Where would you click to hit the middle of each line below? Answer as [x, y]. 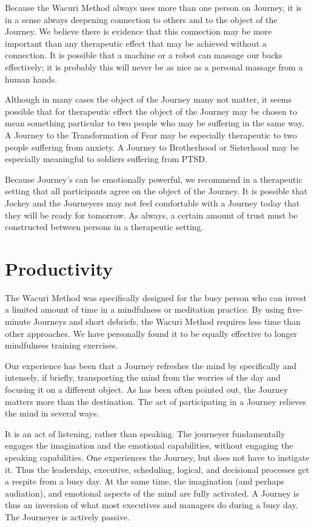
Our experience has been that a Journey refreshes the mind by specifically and [151, 365]
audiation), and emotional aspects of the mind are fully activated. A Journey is [152, 493]
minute [18, 321]
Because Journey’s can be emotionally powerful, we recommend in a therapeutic [154, 179]
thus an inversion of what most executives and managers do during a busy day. [152, 505]
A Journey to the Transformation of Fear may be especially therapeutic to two [151, 134]
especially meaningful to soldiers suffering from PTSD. [106, 159]
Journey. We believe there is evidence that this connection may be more [139, 31]
